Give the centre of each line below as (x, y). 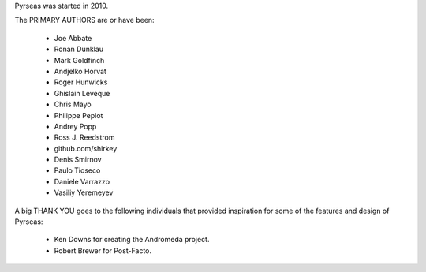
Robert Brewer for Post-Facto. (103, 250)
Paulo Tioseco (77, 170)
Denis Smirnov (78, 160)
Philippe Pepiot (78, 115)
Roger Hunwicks (81, 82)
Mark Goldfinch (79, 60)
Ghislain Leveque (82, 93)
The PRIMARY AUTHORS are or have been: (84, 20)
